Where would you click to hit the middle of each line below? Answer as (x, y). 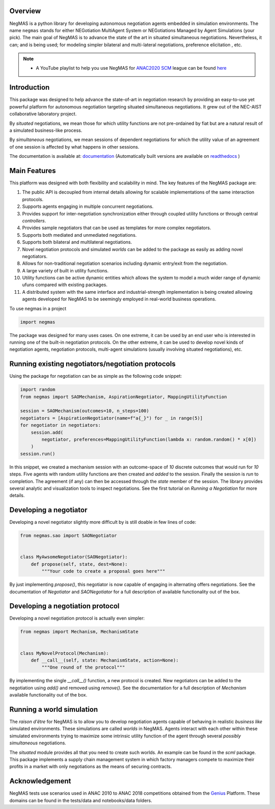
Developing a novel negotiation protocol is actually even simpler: (77, 618)
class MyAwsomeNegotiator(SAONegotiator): (74, 557)
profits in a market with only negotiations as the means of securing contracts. (91, 767)
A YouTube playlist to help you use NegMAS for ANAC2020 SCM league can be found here (131, 68)
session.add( (47, 432)
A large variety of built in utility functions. (65, 270)
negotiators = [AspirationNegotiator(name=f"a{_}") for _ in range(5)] (112, 418)
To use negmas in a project (38, 309)
